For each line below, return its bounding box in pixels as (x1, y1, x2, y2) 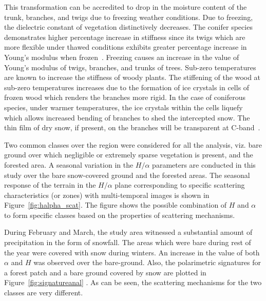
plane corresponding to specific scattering (115, 179, 245, 190)
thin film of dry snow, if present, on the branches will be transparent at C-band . (4, 122, 260, 133)
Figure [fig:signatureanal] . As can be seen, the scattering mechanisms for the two (4, 277, 262, 288)
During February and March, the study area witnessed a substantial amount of (4, 227, 253, 237)
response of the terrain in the (4, 179, 96, 190)
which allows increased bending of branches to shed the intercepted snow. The (4, 112, 250, 123)
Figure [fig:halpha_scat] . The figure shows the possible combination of (4, 199, 227, 210)
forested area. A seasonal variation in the (4, 159, 134, 170)
